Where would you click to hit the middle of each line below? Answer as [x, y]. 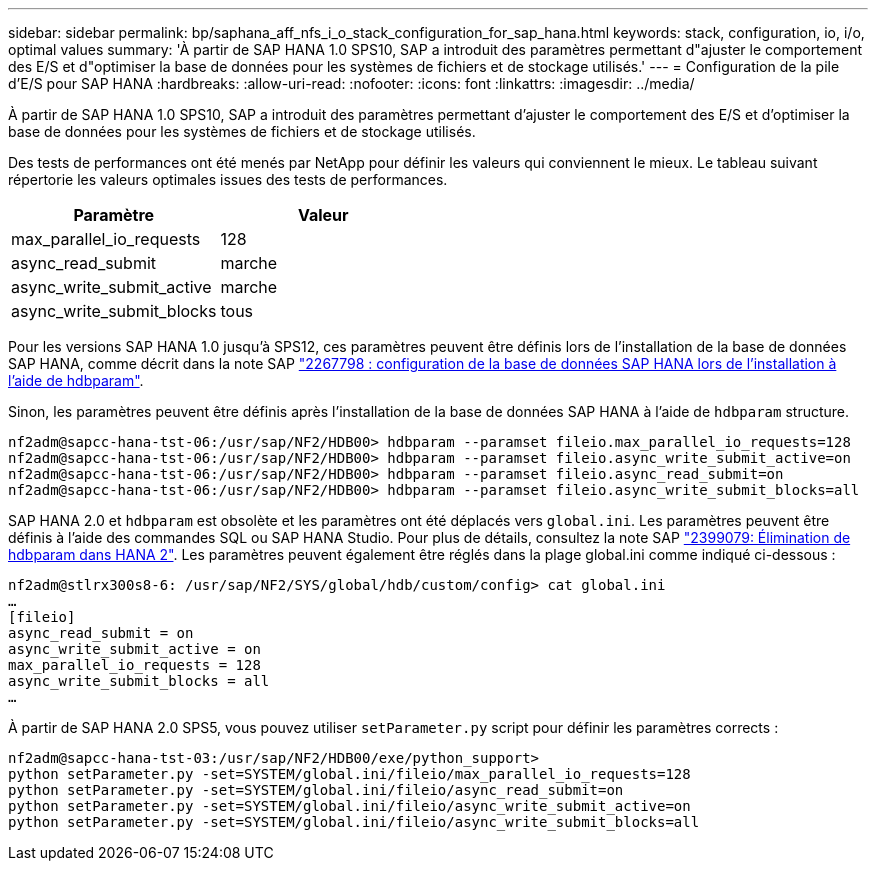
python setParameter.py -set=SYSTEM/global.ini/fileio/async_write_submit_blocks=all [354, 822]
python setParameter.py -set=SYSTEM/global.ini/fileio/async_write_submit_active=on [349, 806]
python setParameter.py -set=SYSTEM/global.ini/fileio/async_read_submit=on [316, 790]
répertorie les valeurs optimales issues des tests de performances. [228, 179]
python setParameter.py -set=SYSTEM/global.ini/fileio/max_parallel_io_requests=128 [349, 774]
